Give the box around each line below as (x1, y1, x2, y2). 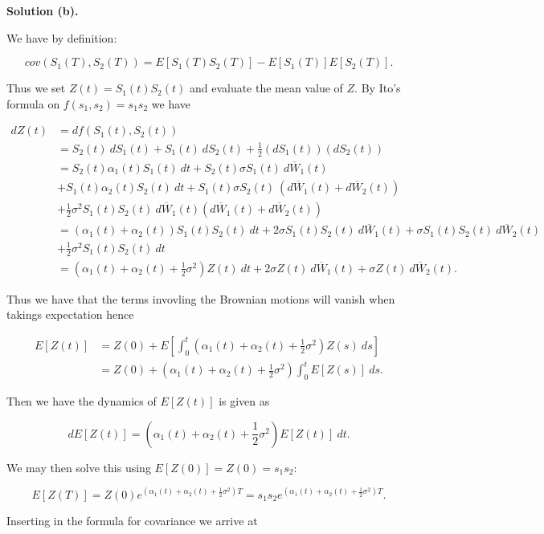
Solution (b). (6, 2, 79, 18)
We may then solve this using (6, 459, 151, 475)
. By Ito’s (354, 79, 401, 96)
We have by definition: (6, 29, 117, 46)
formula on (6, 95, 60, 112)
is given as (219, 393, 270, 410)
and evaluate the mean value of (189, 79, 343, 96)
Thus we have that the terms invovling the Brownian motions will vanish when (6, 290, 395, 307)
